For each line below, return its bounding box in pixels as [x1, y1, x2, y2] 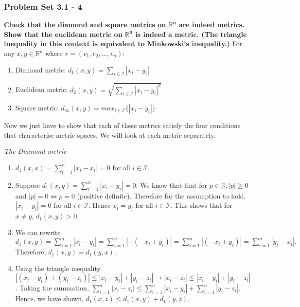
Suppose [15, 180, 40, 190]
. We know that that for [136, 180, 208, 190]
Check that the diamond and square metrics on [4, 19, 166, 30]
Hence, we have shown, [15, 293, 84, 304]
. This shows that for [170, 200, 232, 210]
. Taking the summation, [15, 283, 89, 293]
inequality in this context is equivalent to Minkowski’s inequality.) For [4, 38, 243, 49]
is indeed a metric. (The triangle [135, 29, 247, 39]
